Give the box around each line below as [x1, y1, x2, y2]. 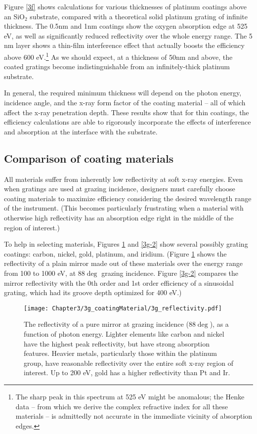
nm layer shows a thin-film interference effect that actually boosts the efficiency [4, 40, 245, 50]
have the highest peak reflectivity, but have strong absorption [24, 338, 210, 348]
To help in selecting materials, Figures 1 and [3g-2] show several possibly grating [4, 239, 248, 249]
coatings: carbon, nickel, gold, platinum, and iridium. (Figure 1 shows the [4, 248, 227, 259]
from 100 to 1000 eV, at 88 [4, 267, 85, 278]
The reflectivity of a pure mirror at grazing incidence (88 [24, 319, 196, 329]
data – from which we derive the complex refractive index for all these [15, 401, 228, 411]
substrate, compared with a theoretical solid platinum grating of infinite [30, 11, 248, 21]
